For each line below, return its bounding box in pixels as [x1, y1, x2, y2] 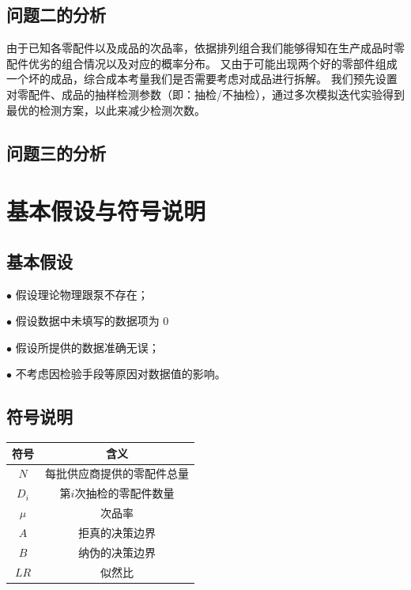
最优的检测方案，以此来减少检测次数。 [6, 101, 205, 118]
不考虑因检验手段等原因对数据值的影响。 [15, 365, 226, 382]
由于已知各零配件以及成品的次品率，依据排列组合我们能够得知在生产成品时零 [6, 40, 405, 56]
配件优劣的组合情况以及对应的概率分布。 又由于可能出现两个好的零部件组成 [6, 55, 398, 71]
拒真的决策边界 [78, 524, 156, 540]
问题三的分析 [6, 140, 106, 165]
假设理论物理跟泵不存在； [15, 286, 149, 302]
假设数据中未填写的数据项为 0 [15, 312, 169, 329]
